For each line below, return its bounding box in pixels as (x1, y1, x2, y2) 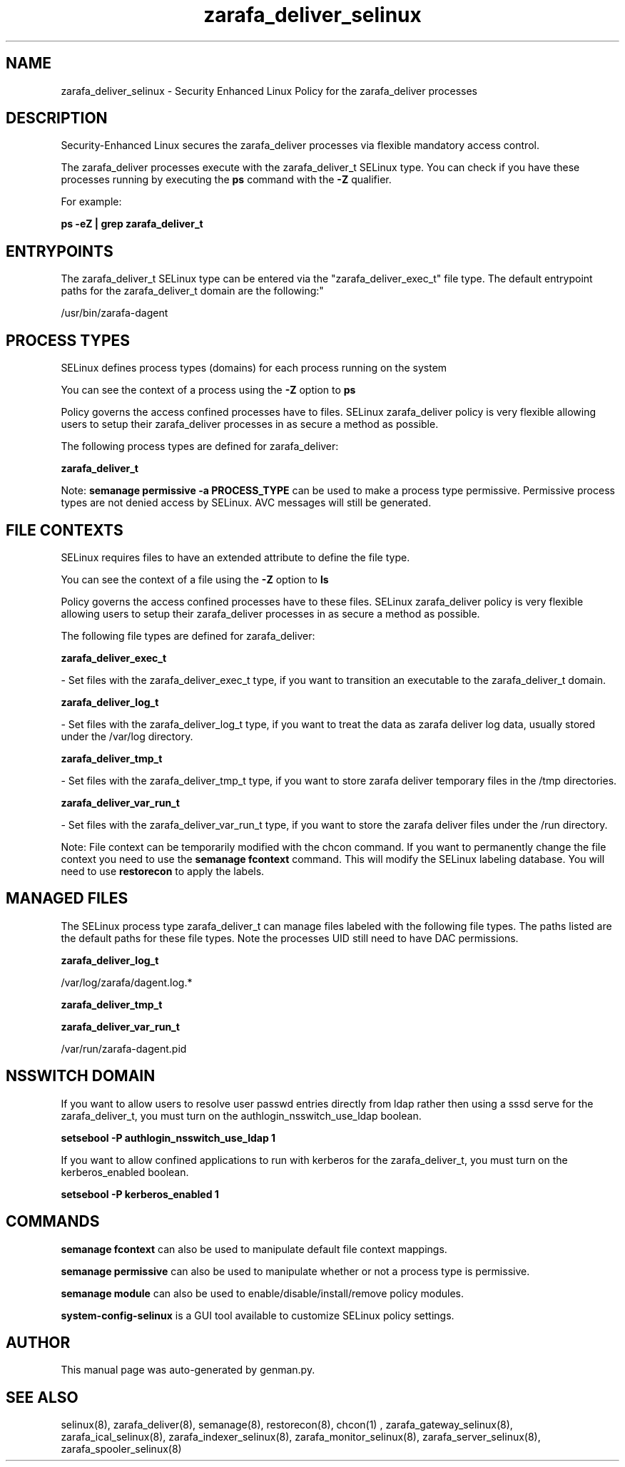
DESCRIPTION (6, 109, 108, 128)
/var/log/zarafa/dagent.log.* (61, 976, 193, 988)
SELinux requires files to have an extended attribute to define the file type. (61, 551, 410, 563)
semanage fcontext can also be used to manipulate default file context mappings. (61, 1242, 447, 1255)
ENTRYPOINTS (6, 242, 113, 260)
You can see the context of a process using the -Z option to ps (61, 384, 356, 397)
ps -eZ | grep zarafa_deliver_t (61, 218, 203, 230)
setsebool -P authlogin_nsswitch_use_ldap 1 (61, 1131, 276, 1144)
